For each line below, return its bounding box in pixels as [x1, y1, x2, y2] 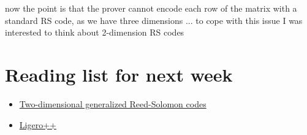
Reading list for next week [5, 61, 233, 87]
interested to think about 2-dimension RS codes [5, 26, 184, 39]
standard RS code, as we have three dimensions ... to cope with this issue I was [5, 13, 303, 26]
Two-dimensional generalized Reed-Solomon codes [19, 97, 207, 110]
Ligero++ [19, 118, 56, 131]
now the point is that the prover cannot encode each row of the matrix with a [5, 2, 297, 14]
